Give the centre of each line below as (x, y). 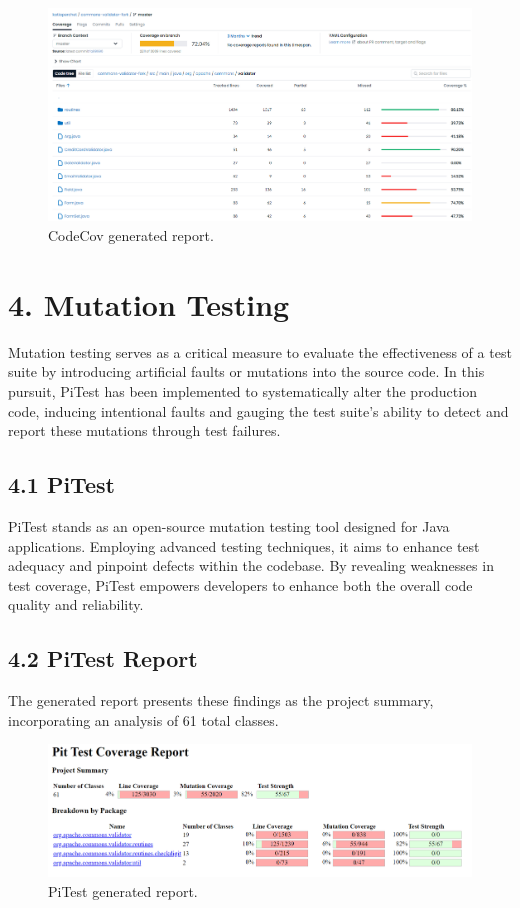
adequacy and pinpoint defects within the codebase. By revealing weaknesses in (251, 565)
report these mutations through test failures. (144, 430)
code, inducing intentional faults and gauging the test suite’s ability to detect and (258, 410)
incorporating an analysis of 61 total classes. (143, 719)
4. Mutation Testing (149, 303)
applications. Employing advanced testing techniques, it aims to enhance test (244, 545)
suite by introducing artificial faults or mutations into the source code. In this (246, 371)
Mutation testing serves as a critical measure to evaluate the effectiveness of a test (260, 351)
